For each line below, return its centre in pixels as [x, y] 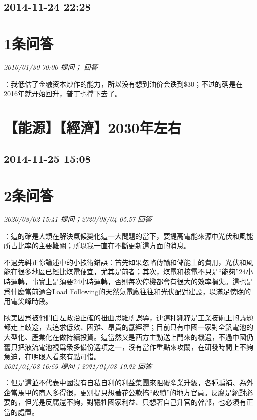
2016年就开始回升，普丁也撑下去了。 [63, 93]
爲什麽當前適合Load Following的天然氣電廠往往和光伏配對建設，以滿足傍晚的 [128, 291]
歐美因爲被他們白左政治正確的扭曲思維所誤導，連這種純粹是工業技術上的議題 [128, 317]
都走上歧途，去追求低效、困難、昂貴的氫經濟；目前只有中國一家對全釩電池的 [128, 327]
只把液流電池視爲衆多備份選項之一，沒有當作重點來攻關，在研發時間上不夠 [132, 346]
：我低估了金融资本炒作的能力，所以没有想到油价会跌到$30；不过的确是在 [123, 83]
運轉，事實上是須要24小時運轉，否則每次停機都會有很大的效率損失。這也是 [132, 281]
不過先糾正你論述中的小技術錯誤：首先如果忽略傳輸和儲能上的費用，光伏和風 [128, 262]
